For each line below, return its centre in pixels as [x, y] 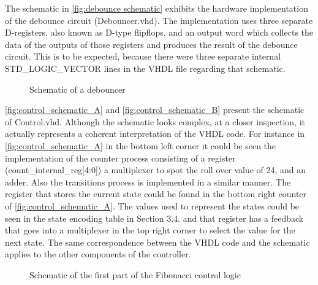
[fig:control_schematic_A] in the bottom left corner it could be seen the [141, 145]
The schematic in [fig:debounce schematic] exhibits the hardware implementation [157, 8]
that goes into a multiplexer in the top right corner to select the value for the [150, 230]
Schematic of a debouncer [78, 89]
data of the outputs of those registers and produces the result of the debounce [151, 44]
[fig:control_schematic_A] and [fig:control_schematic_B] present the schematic [155, 110]
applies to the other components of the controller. [98, 254]
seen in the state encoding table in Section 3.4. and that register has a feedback [154, 218]
